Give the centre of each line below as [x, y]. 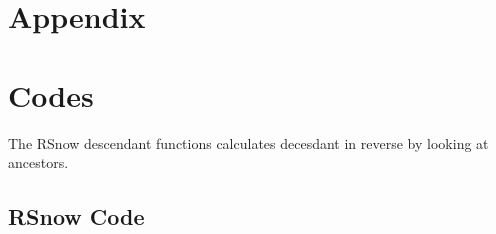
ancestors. [38, 162]
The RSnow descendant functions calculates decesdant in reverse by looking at [248, 142]
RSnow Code [76, 216]
